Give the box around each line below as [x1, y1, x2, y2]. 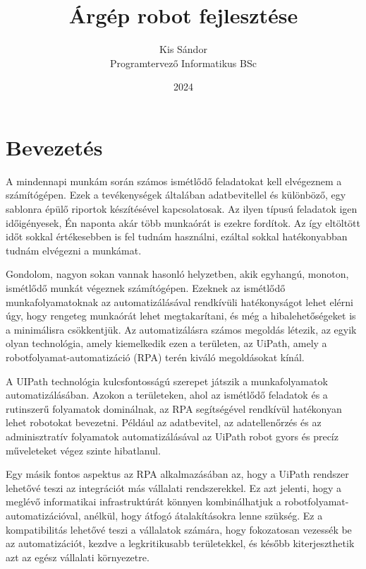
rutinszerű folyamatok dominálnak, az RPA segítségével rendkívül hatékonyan [6, 401, 342, 416]
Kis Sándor [159, 42, 207, 57]
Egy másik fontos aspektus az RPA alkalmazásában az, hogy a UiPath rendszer [6, 467, 349, 481]
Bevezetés [6, 132, 103, 161]
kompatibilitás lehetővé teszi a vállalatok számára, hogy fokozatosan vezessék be [6, 522, 352, 536]
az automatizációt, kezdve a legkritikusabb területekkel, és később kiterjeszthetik [6, 536, 355, 551]
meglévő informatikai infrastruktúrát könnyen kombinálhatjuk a [6, 494, 281, 509]
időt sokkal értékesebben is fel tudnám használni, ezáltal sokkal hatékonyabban [6, 229, 348, 244]
